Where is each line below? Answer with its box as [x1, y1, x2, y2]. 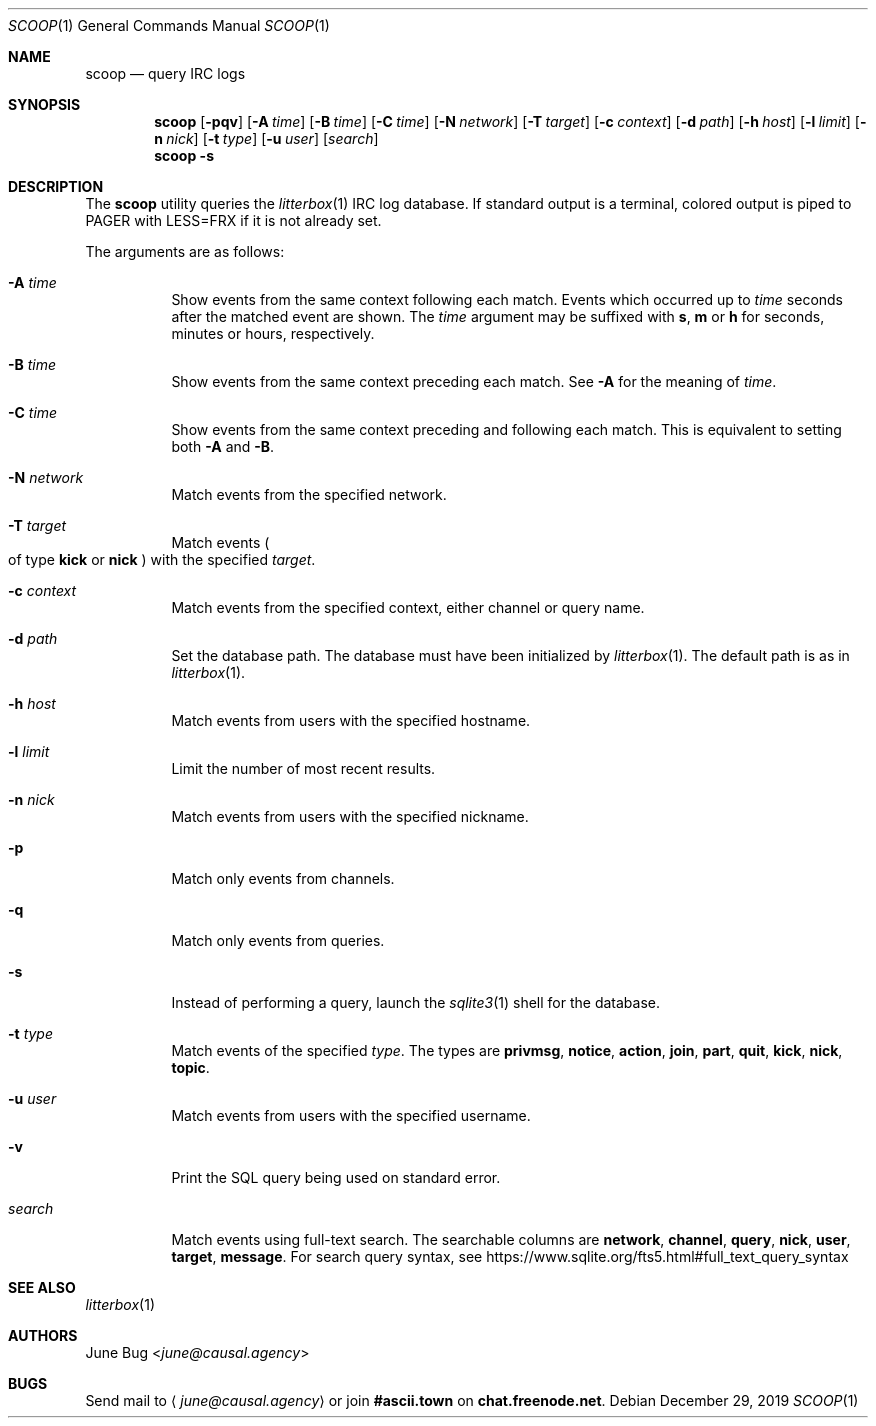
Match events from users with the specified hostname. [171, 712, 531, 729]
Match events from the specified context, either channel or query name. [171, 599, 645, 616]
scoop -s [154, 147, 214, 164]
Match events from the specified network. [171, 486, 447, 503]
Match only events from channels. [171, 870, 395, 887]
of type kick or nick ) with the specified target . [8, 551, 316, 568]
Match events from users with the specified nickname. [171, 808, 529, 825]
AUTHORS [8, 1327, 78, 1344]
